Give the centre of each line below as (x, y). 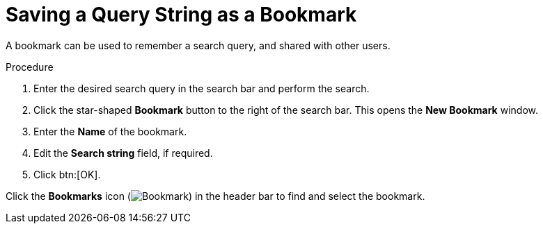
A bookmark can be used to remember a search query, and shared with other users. (198, 45)
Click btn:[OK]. (67, 174)
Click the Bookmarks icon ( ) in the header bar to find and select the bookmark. (215, 196)
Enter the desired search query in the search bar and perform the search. (202, 88)
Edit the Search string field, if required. (123, 153)
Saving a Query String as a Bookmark (181, 15)
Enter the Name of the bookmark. (110, 131)
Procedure (30, 67)
